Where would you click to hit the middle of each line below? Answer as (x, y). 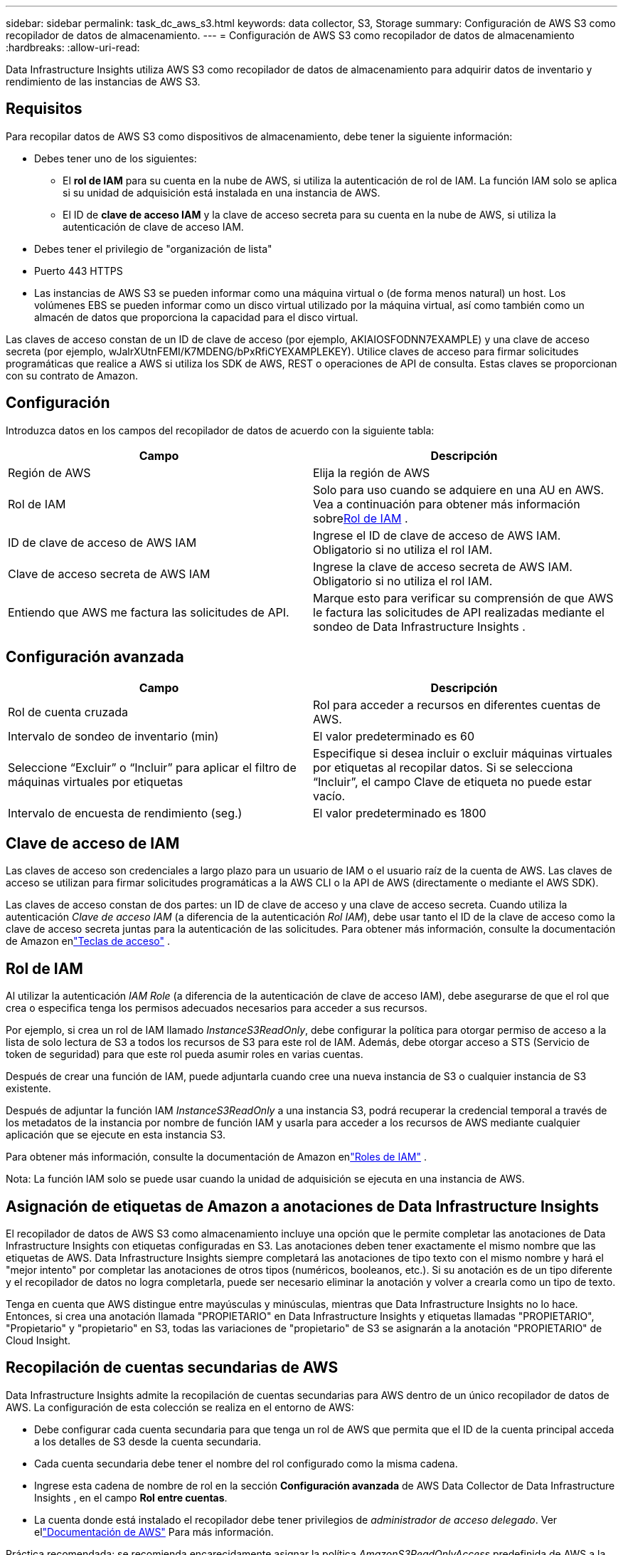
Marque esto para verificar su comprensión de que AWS (463, 598)
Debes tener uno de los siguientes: (116, 158)
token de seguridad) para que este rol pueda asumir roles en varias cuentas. (185, 1054)
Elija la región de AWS (372, 472)
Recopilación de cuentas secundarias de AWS (172, 1368)
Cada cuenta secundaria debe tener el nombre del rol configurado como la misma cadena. (246, 1463)
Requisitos (44, 109)
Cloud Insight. (38, 1341)
